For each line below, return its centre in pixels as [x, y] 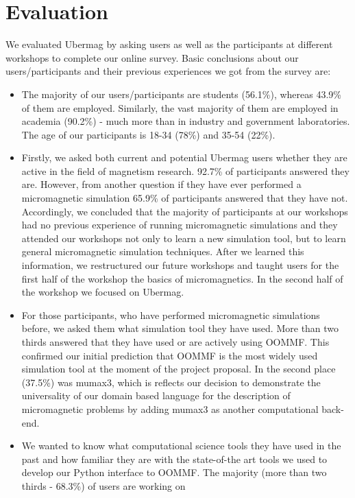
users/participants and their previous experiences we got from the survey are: [168, 71]
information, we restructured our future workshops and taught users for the [180, 265]
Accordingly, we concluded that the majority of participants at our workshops [185, 211]
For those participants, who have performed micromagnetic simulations [171, 315]
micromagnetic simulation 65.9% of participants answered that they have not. [185, 198]
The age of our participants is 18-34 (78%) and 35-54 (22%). [148, 134]
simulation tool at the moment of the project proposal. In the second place [179, 369]
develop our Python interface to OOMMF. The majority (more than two [174, 472]
